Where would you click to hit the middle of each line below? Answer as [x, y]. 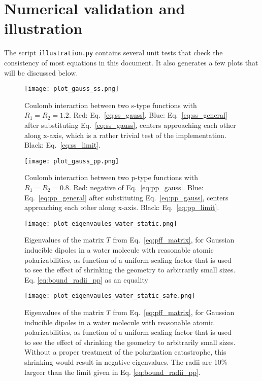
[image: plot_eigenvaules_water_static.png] [101, 223]
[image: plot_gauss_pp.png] [72, 161]
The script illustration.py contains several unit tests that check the [113, 53]
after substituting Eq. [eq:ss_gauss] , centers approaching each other [130, 125]
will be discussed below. [41, 72]
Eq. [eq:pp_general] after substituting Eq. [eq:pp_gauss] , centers [126, 197]
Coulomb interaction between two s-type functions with [111, 105]
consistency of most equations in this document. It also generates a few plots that [131, 62]
